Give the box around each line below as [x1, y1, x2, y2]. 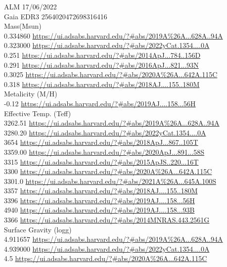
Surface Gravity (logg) [4, 224, 72, 234]
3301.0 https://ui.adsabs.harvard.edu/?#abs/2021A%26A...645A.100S [4, 176, 217, 186]
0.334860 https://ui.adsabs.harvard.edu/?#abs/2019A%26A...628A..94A [4, 30, 223, 41]
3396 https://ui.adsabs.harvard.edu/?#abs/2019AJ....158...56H [4, 195, 195, 205]
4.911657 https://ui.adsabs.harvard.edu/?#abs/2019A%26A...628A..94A [4, 234, 223, 244]
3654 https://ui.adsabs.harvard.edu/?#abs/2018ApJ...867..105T [4, 137, 198, 147]
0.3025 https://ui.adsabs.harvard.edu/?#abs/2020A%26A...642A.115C [4, 69, 218, 80]
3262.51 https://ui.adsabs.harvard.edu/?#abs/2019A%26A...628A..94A [4, 118, 220, 128]
